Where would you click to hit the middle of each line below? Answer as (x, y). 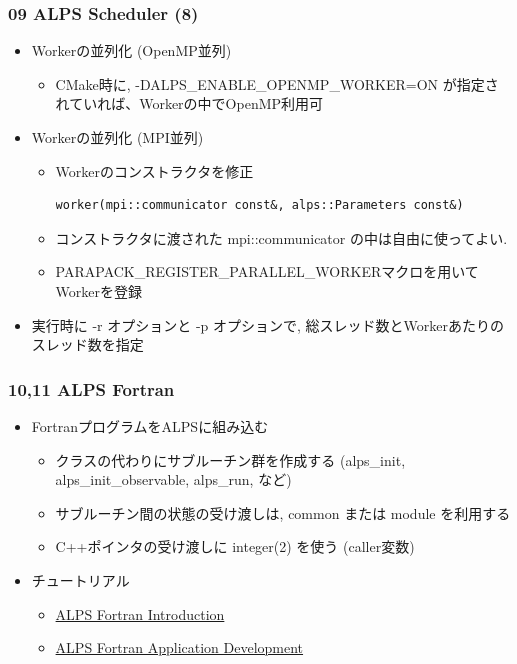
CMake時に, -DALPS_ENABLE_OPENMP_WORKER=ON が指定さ (277, 83)
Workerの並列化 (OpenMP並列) (131, 50)
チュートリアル (80, 579)
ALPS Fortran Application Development (179, 647)
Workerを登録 (99, 290)
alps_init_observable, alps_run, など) (173, 479)
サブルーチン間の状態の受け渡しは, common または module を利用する (283, 512)
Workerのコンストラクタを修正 (154, 170)
